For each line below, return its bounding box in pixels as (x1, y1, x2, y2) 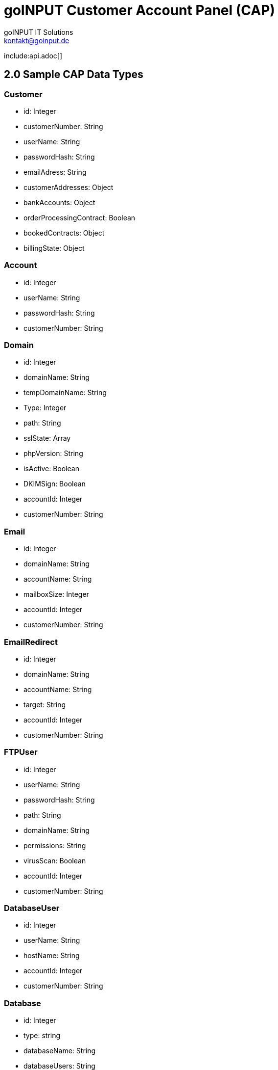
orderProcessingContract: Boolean (23, 213, 136, 222)
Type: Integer (23, 403, 67, 412)
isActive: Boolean (23, 464, 79, 473)
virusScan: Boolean (23, 856, 86, 865)
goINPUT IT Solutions (4, 27, 73, 36)
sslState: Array (23, 434, 71, 443)
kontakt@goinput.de (4, 36, 69, 45)
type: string (23, 1031, 61, 1040)
